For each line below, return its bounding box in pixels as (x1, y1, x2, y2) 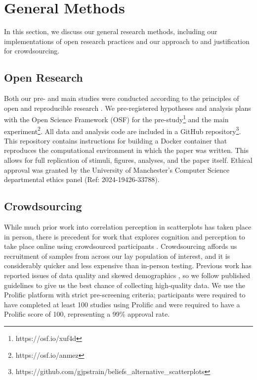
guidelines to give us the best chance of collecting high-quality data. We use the (4, 280, 245, 290)
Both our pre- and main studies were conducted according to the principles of (4, 93, 239, 103)
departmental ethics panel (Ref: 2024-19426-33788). (4, 174, 160, 185)
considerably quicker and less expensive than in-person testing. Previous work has (4, 260, 252, 271)
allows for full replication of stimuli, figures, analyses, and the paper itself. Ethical (4, 154, 253, 165)
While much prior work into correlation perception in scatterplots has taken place (4, 221, 252, 232)
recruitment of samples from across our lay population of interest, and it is (4, 250, 230, 261)
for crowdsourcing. (4, 46, 60, 56)
